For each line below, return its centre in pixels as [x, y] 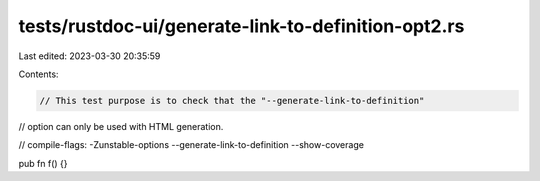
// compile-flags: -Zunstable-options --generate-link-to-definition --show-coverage [191, 145]
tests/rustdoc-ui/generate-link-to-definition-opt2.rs [241, 26]
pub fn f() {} [43, 163]
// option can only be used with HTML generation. [121, 126]
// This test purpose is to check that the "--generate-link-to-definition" [232, 100]
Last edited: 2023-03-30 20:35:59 [89, 56]
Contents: [38, 74]
